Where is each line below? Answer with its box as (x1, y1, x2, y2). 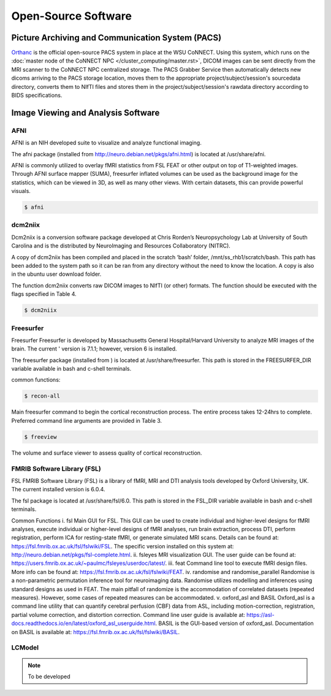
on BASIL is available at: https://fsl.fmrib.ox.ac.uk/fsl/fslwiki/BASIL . (11, 628, 180, 635)
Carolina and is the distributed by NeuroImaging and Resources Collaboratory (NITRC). (11, 242, 231, 249)
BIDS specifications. (11, 92, 63, 99)
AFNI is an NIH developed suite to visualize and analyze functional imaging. (11, 139, 202, 146)
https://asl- (246, 611, 275, 618)
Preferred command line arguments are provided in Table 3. (11, 417, 162, 424)
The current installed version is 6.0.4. (11, 486, 105, 493)
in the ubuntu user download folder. (11, 270, 102, 278)
